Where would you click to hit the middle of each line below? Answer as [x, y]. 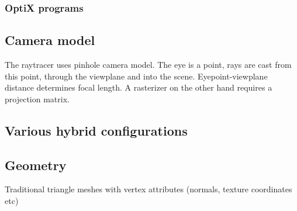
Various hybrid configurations [96, 130]
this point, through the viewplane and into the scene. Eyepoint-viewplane [136, 76]
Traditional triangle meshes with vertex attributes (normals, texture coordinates [148, 189]
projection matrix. [37, 98]
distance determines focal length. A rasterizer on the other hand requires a [139, 87]
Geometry [36, 165]
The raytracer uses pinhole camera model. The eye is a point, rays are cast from [148, 65]
